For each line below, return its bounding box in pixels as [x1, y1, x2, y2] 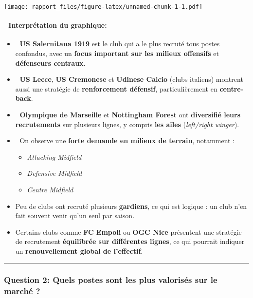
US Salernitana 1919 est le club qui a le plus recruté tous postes [19, 38, 220, 49]
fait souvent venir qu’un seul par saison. [15, 210, 135, 221]
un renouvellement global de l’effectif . [15, 245, 143, 256]
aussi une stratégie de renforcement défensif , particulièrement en [15, 83, 217, 93]
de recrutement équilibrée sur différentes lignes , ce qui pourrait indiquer [15, 236, 245, 246]
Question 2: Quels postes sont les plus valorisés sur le [4, 274, 217, 286]
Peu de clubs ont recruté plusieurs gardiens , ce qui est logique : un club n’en [15, 201, 247, 211]
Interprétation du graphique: [8, 20, 107, 30]
